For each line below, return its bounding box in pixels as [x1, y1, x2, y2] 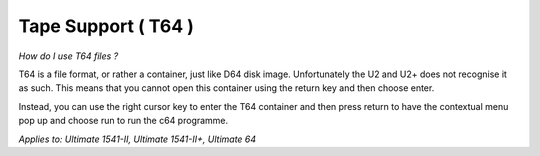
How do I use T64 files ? [18, 50, 119, 62]
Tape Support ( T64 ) [18, 15, 195, 37]
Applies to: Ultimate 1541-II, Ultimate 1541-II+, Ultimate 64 [18, 133, 257, 145]
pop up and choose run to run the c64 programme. [18, 115, 229, 127]
